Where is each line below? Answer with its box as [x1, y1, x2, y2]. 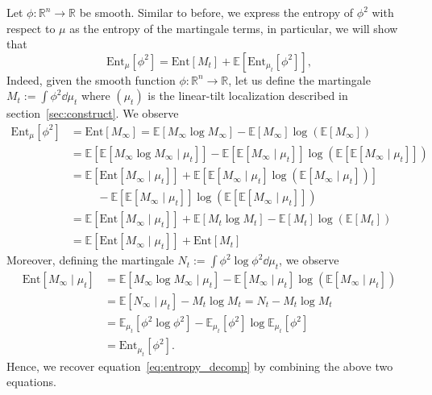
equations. [6, 373, 56, 390]
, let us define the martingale [228, 71, 371, 88]
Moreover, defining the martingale [6, 252, 174, 268]
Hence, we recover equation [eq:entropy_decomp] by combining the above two [6, 357, 393, 374]
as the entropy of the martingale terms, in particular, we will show [69, 19, 398, 36]
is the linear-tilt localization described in [147, 87, 348, 104]
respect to [6, 19, 56, 36]
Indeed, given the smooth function [6, 71, 176, 88]
